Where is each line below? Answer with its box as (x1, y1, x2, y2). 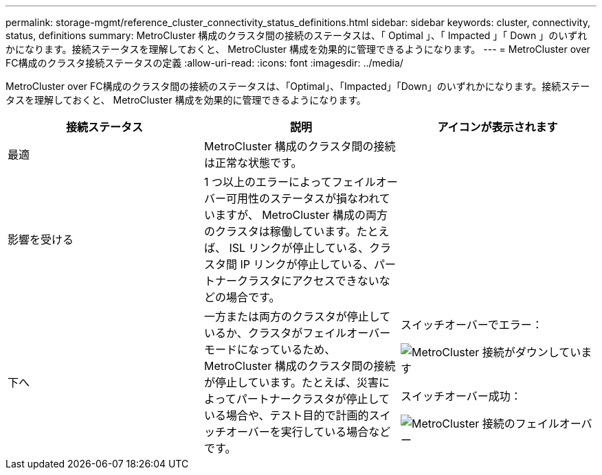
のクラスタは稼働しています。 (203, 224, 357, 238)
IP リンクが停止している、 (240, 257, 375, 271)
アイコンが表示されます (437, 120, 558, 134)
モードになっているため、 (203, 343, 336, 356)
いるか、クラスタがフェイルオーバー (203, 326, 391, 340)
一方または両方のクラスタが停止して (203, 310, 391, 323)
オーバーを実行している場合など (225, 425, 391, 439)
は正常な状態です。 (203, 156, 302, 170)
